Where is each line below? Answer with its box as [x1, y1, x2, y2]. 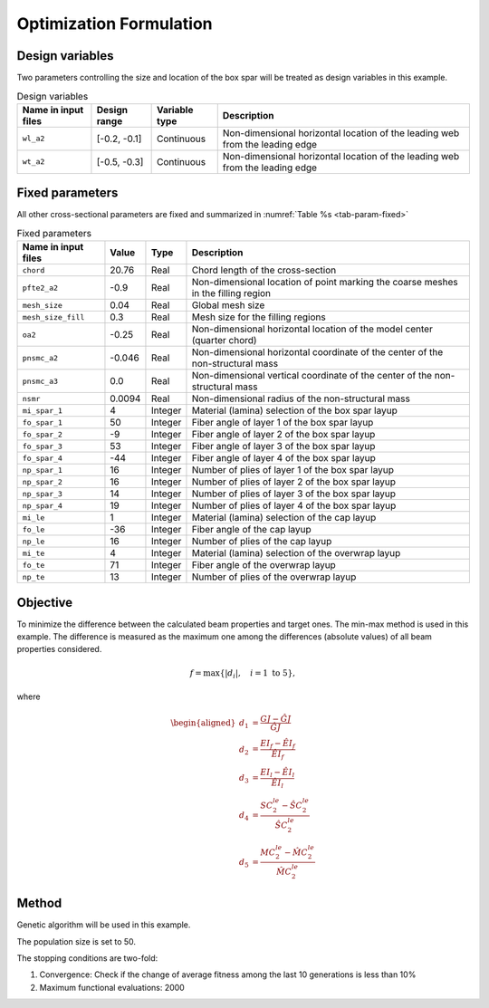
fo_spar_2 [22, 429, 63, 439]
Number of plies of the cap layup [191, 535, 332, 548]
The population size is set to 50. [16, 936, 136, 946]
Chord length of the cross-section [191, 264, 337, 276]
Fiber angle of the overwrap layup [191, 559, 337, 571]
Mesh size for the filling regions [191, 311, 326, 323]
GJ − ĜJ [259, 714, 292, 725]
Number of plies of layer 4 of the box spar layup [191, 499, 397, 512]
